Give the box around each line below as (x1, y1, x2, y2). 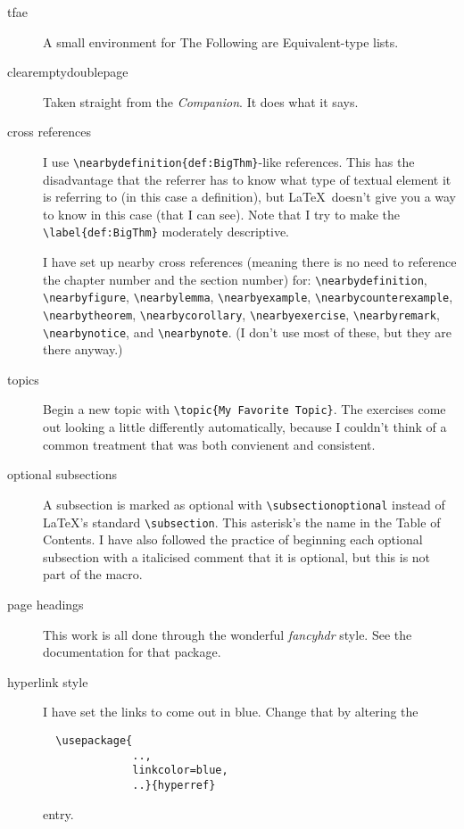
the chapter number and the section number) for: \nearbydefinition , (43, 269, 427, 288)
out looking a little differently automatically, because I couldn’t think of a (43, 418, 447, 436)
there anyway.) (43, 340, 123, 359)
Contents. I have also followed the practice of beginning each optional (43, 530, 423, 549)
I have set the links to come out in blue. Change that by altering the (43, 702, 418, 721)
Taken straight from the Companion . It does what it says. (43, 92, 359, 111)
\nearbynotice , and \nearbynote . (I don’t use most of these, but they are (43, 322, 452, 341)
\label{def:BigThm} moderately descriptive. (43, 222, 290, 241)
